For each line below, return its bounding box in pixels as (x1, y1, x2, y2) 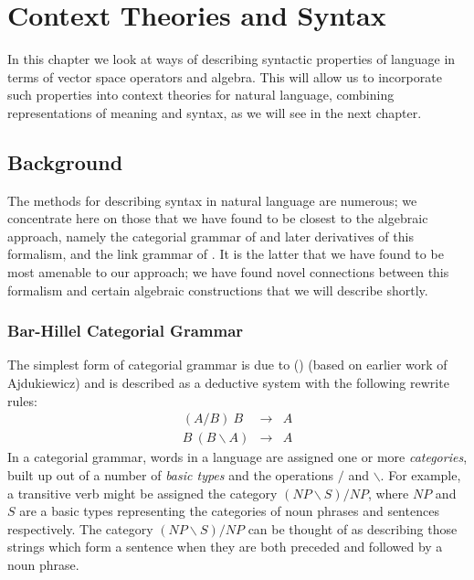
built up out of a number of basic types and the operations (7, 465, 334, 484)
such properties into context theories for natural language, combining (7, 85, 395, 104)
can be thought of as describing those (248, 519, 458, 538)
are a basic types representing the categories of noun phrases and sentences (19, 501, 439, 521)
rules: (7, 391, 37, 410)
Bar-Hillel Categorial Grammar (7, 319, 244, 342)
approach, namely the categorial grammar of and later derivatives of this (7, 226, 414, 245)
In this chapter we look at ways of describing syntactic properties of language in (7, 49, 456, 69)
